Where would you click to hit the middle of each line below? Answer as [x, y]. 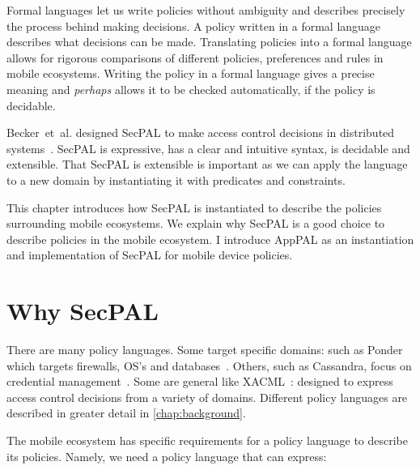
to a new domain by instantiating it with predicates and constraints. [176, 179]
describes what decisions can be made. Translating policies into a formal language [209, 42]
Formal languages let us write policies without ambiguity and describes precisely [206, 10]
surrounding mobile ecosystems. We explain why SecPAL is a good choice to [196, 223]
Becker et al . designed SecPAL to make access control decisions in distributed [201, 132]
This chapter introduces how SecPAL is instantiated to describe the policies [194, 207]
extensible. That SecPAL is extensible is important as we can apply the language [207, 164]
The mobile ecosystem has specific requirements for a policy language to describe [208, 440]
